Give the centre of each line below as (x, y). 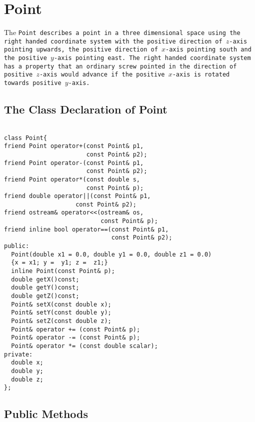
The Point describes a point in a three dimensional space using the (122, 32)
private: (18, 354)
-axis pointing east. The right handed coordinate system (152, 58)
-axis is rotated (201, 75)
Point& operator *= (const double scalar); (84, 346)
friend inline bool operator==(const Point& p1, (86, 229)
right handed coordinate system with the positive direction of (113, 41)
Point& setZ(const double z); (61, 321)
